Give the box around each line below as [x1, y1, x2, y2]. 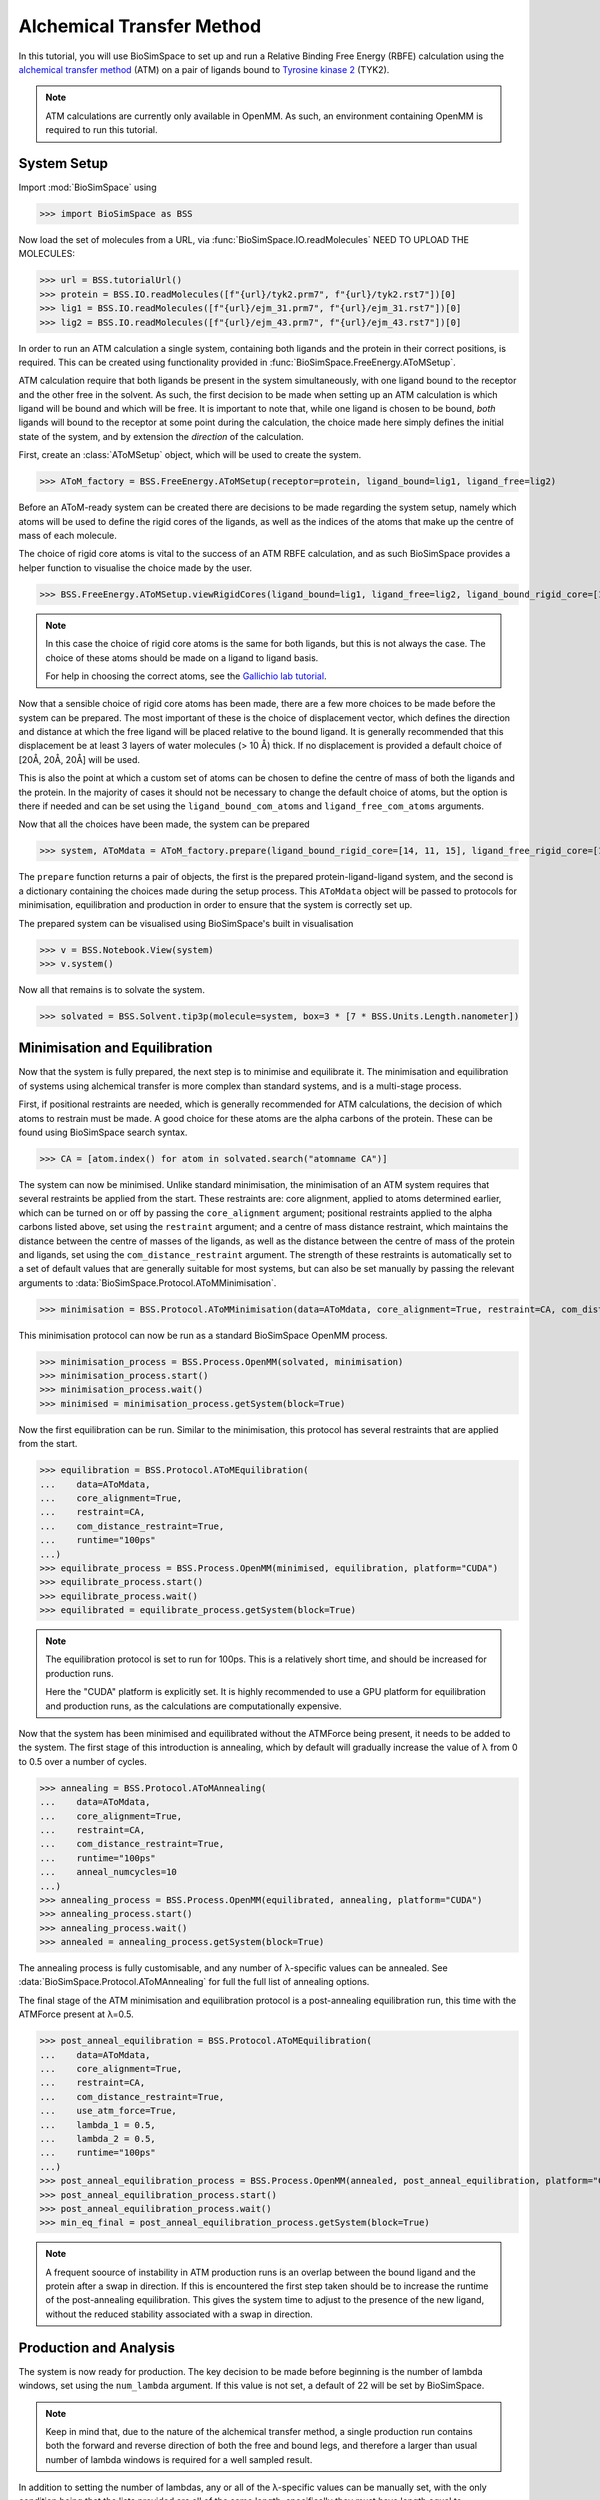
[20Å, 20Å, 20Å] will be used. [18, 753, 140, 765]
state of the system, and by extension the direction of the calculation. [18, 430, 304, 442]
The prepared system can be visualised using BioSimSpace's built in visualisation [18, 917, 354, 929]
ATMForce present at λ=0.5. [18, 2008, 134, 2020]
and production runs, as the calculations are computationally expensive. [45, 1700, 342, 1712]
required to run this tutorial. [45, 124, 159, 136]
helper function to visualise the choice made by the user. [18, 561, 253, 574]
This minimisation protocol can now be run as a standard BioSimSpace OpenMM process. [18, 1329, 389, 1341]
